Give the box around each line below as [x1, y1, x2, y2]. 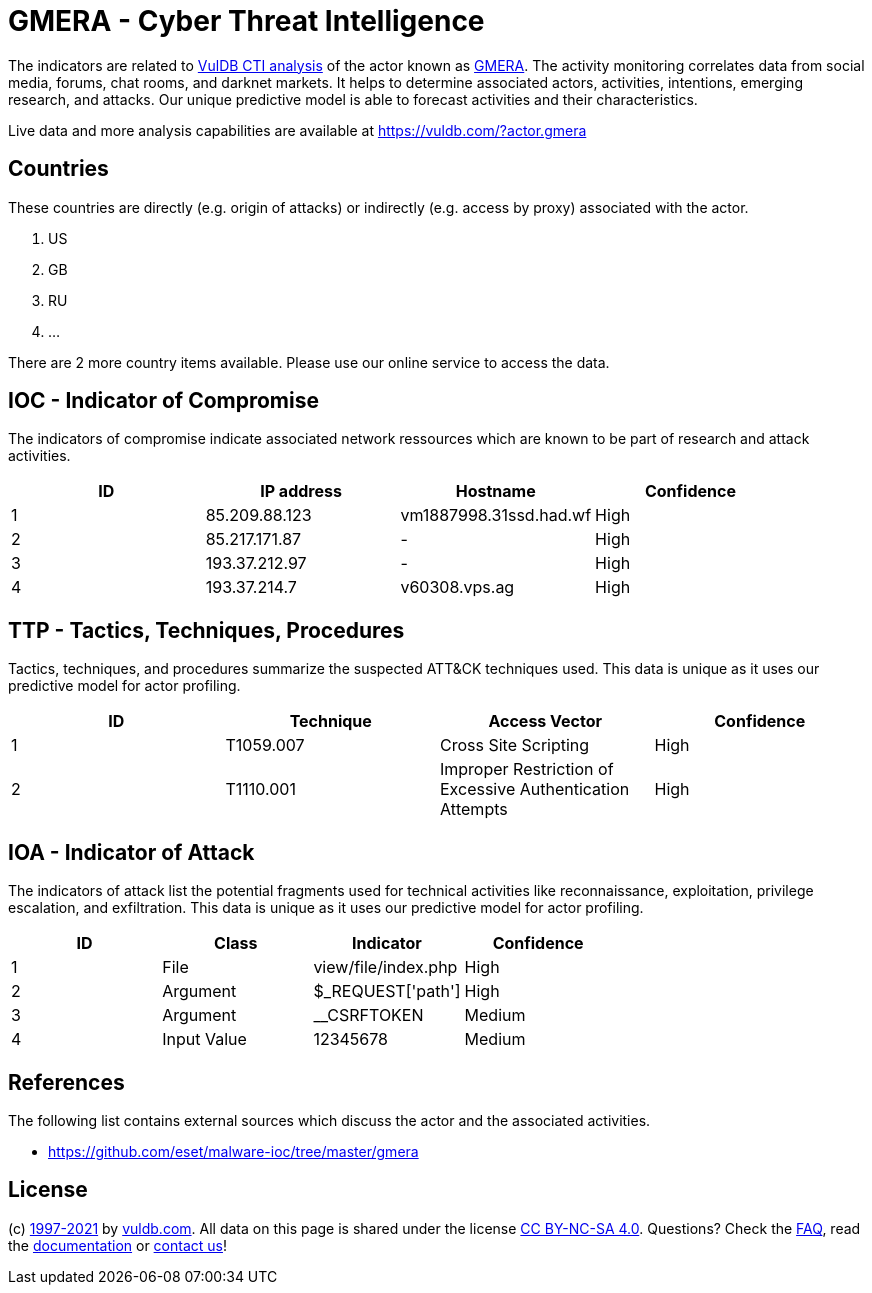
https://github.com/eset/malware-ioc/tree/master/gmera [48, 1142, 419, 1160]
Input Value [162, 1029, 247, 1050]
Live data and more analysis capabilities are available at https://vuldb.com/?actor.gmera [8, 121, 587, 139]
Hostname [455, 481, 536, 502]
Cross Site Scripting [440, 735, 590, 756]
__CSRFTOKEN [313, 1005, 424, 1026]
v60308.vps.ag [400, 577, 515, 598]
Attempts [440, 799, 508, 820]
